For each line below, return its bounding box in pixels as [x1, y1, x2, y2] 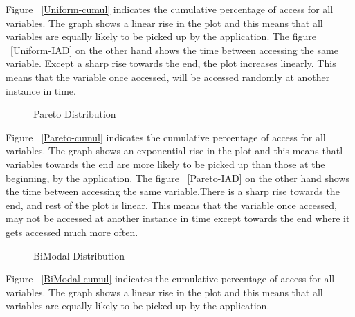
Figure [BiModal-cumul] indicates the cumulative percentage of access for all [6, 271, 335, 286]
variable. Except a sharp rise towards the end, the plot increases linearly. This [6, 56, 336, 71]
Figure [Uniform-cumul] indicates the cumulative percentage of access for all [6, 2, 334, 16]
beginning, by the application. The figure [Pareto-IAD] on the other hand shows [6, 170, 349, 185]
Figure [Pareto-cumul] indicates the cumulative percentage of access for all [6, 129, 326, 144]
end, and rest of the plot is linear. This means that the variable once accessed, [6, 197, 337, 212]
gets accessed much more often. [6, 224, 138, 239]
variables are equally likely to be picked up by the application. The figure [6, 29, 316, 44]
